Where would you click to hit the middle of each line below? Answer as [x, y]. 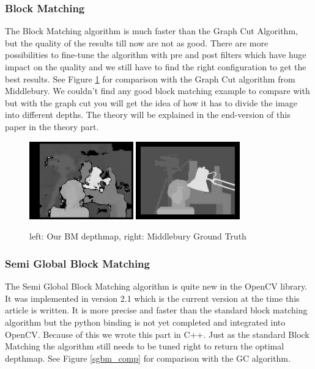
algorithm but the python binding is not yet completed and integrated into [145, 322]
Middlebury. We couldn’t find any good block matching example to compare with [157, 91]
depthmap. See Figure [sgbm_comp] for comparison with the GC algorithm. [148, 358]
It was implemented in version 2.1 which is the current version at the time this [152, 298]
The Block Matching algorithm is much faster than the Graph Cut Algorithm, [151, 31]
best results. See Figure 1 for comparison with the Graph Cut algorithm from [150, 79]
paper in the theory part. [52, 126]
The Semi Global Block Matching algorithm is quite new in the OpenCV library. [156, 286]
